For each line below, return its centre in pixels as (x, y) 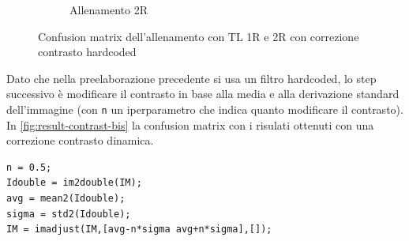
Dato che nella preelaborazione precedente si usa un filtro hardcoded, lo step (191, 78)
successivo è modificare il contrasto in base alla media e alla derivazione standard (203, 94)
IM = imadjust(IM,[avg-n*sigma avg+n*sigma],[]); (139, 230)
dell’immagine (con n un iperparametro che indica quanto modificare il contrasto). (205, 109)
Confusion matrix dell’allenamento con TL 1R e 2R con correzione (199, 36)
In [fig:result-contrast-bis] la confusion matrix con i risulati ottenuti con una (190, 124)
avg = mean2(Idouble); (66, 198)
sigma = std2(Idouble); (69, 214)
